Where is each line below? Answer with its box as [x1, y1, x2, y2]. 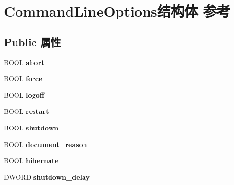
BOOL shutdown [4, 122, 59, 132]
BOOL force [4, 74, 43, 84]
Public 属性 [4, 34, 61, 49]
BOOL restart [4, 106, 49, 116]
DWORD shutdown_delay [4, 171, 90, 182]
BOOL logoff [4, 90, 45, 100]
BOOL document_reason [4, 139, 87, 149]
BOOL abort [4, 57, 45, 67]
